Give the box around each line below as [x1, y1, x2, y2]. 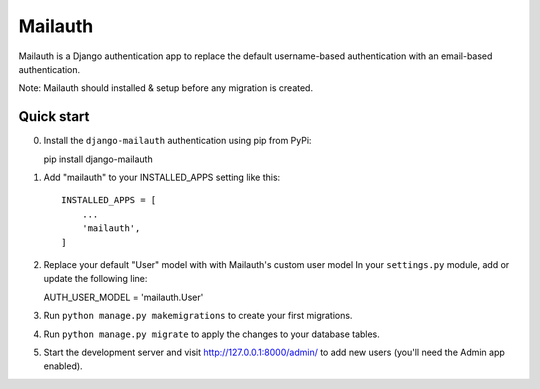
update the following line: [43, 273, 148, 285]
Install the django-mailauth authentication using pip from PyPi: [43, 135, 312, 147]
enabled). [43, 360, 84, 372]
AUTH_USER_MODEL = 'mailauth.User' [43, 291, 204, 303]
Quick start [18, 108, 90, 125]
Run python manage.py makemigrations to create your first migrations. [43, 310, 353, 322]
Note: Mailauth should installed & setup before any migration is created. [18, 82, 314, 94]
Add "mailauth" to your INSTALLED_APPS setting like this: [43, 171, 281, 184]
